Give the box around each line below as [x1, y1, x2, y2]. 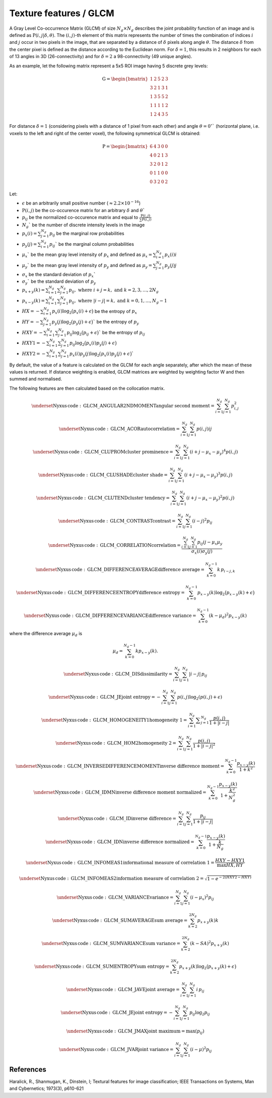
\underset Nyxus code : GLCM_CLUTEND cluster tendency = [36, 495, 170, 501]
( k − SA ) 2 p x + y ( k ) [189, 939, 229, 948]
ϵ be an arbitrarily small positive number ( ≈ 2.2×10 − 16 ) [22, 199, 141, 206]
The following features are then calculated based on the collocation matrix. [9, 385, 165, 391]
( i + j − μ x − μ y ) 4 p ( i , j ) [189, 448, 238, 456]
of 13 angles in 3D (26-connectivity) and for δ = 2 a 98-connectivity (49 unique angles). [9, 54, 192, 60]
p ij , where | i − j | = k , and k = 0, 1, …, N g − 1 [69, 298, 167, 305]
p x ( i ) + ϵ [73, 308, 92, 316]
